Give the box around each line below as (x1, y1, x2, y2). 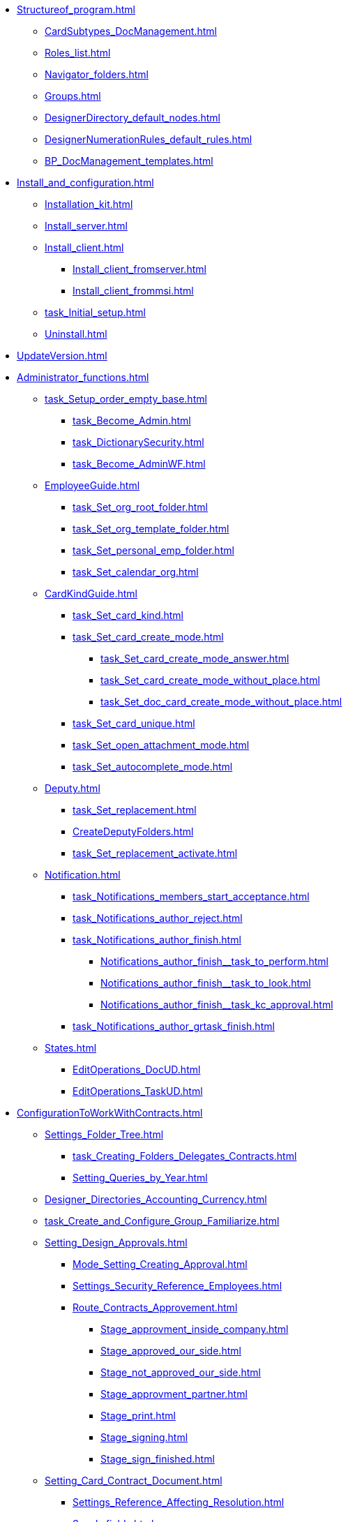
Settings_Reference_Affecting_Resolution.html (73, 1496, 285, 1508)
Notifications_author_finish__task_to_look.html (100, 977, 311, 989)
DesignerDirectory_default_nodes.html (45, 112, 220, 124)
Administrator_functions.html (17, 371, 149, 383)
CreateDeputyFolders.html (73, 826, 194, 837)
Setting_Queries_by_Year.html (73, 1172, 208, 1184)
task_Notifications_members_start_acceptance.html (73, 890, 310, 902)
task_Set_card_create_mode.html (73, 631, 224, 643)
